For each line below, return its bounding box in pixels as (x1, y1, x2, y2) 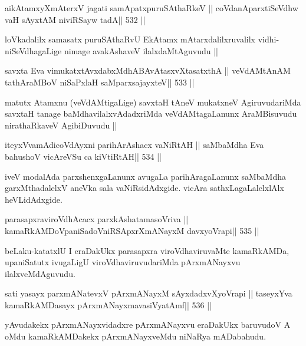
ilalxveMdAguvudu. (5, 267, 75, 279)
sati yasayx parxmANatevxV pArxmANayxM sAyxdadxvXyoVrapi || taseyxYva (5, 287, 292, 299)
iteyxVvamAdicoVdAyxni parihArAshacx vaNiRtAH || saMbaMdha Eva (5, 139, 264, 151)
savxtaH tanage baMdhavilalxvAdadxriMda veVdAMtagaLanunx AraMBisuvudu (5, 107, 297, 120)
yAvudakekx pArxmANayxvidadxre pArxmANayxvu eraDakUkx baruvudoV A (5, 318, 291, 331)
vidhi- (258, 33, 279, 45)
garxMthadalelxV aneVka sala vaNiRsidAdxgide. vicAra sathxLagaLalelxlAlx (5, 182, 284, 194)
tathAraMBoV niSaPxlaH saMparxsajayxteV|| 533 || (5, 75, 195, 88)
